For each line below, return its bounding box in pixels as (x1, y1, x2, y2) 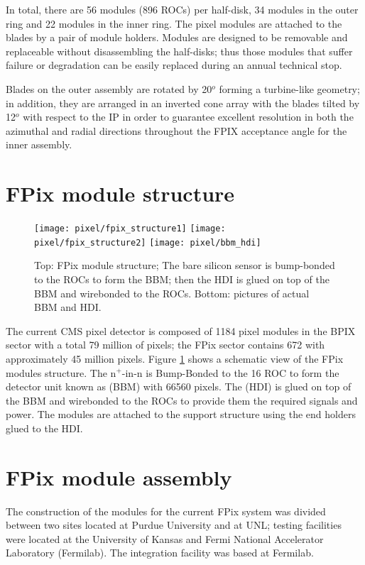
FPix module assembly (6, 462, 232, 491)
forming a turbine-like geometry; (219, 81, 360, 96)
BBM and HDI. (34, 300, 102, 314)
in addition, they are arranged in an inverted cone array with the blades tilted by (6, 95, 360, 110)
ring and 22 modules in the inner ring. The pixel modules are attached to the (6, 16, 342, 31)
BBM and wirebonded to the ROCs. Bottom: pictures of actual (34, 285, 310, 300)
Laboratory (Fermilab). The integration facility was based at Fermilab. (6, 545, 314, 560)
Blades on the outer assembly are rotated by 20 (6, 81, 212, 96)
